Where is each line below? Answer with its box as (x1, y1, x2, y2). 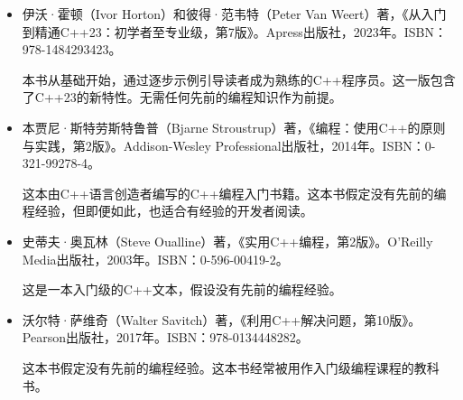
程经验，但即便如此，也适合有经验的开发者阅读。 (22, 201, 313, 220)
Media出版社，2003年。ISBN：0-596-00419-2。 (22, 249, 289, 268)
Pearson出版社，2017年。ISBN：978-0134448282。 (22, 328, 309, 347)
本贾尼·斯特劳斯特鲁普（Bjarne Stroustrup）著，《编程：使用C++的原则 (22, 117, 446, 136)
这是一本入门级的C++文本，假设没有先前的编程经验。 (22, 280, 342, 299)
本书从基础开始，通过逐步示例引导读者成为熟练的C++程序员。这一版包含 (22, 70, 456, 88)
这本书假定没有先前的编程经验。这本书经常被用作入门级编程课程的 (22, 358, 414, 377)
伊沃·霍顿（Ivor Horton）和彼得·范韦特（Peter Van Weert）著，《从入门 (22, 5, 447, 23)
